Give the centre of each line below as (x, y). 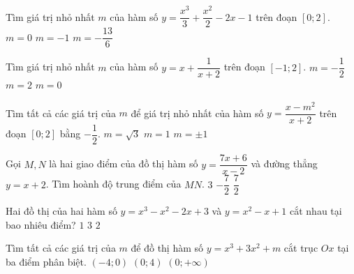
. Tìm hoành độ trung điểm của (113, 184)
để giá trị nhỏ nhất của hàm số (197, 113)
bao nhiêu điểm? (41, 224)
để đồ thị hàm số (167, 248)
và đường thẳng (284, 163)
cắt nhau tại (316, 211)
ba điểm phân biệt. (46, 261)
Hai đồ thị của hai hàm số (61, 211)
